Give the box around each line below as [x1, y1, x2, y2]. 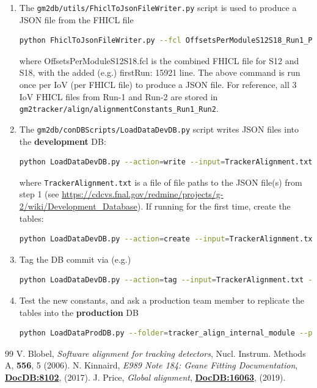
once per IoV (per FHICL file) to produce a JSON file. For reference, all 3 [19, 78, 297, 91]
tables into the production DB [19, 306, 139, 318]
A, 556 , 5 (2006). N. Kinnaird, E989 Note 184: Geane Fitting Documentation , [5, 359, 298, 372]
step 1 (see [19, 188, 59, 200]
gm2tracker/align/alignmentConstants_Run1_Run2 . [19, 102, 219, 115]
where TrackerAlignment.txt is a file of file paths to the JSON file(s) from [19, 175, 302, 188]
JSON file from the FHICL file [19, 13, 134, 26]
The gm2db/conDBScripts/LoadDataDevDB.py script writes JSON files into [19, 122, 299, 135]
